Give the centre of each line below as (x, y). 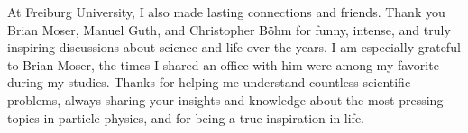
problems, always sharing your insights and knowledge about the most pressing (225, 99)
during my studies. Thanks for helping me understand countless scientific (209, 82)
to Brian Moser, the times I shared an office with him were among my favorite (223, 64)
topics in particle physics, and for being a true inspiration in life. (186, 117)
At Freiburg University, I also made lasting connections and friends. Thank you (226, 12)
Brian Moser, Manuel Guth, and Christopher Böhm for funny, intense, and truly (229, 29)
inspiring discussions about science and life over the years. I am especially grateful (234, 47)
